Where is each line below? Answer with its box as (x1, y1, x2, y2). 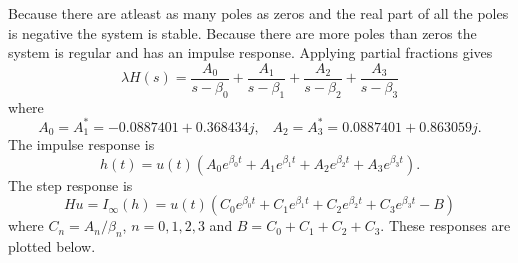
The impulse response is (8, 134, 155, 155)
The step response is (8, 174, 133, 195)
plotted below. (8, 236, 96, 257)
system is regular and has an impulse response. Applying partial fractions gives (8, 42, 493, 63)
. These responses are (380, 215, 511, 236)
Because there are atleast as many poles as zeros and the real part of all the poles (8, 3, 509, 23)
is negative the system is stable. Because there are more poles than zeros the (8, 22, 477, 43)
